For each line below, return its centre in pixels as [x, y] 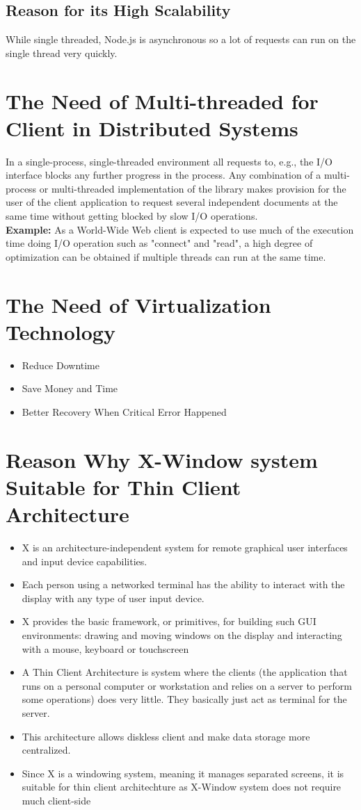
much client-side [56, 800]
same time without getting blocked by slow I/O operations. [132, 216]
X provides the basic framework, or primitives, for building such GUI [169, 621]
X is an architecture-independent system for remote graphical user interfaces [185, 548]
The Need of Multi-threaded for [162, 100]
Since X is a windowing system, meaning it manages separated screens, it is [183, 773]
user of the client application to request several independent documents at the [172, 202]
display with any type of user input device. [113, 598]
